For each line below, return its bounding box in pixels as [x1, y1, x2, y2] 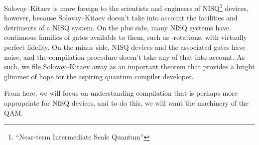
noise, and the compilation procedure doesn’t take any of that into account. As [4, 51, 245, 62]
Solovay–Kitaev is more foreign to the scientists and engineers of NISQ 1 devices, [4, 1, 249, 13]
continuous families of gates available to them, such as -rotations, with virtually [4, 32, 247, 42]
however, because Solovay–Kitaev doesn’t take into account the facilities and [4, 12, 238, 23]
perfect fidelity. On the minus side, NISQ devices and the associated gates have [4, 42, 246, 52]
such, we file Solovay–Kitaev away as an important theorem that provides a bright [4, 61, 255, 72]
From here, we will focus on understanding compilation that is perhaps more [4, 88, 238, 98]
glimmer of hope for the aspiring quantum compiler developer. [4, 71, 194, 81]
